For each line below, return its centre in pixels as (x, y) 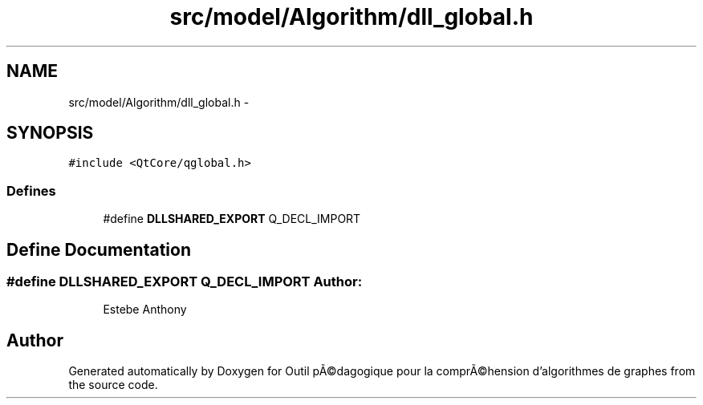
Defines (31, 190)
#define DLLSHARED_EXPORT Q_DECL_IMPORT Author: (185, 282)
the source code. (113, 385)
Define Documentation (99, 249)
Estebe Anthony (145, 310)
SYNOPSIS (50, 133)
